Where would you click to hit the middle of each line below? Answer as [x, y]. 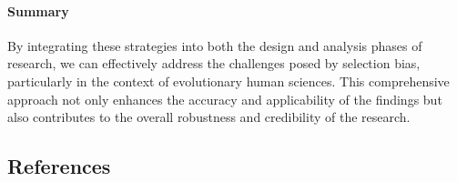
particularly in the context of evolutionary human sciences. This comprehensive [228, 81]
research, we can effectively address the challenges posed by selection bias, [214, 63]
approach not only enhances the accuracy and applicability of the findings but [225, 99]
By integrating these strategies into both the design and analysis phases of [215, 45]
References [59, 166]
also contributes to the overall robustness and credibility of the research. [209, 117]
